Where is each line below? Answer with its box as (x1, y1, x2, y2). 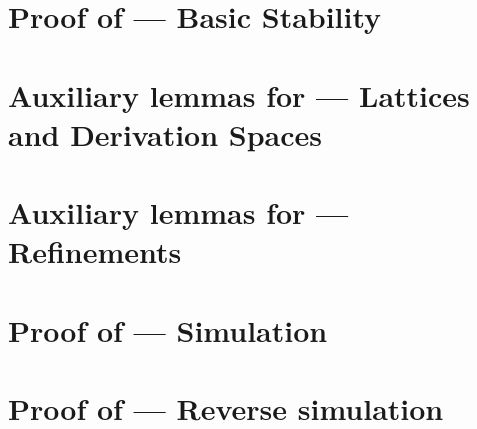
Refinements (8, 231, 182, 272)
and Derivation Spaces (8, 113, 323, 154)
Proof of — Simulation (8, 309, 328, 350)
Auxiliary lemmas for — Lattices (8, 74, 470, 115)
